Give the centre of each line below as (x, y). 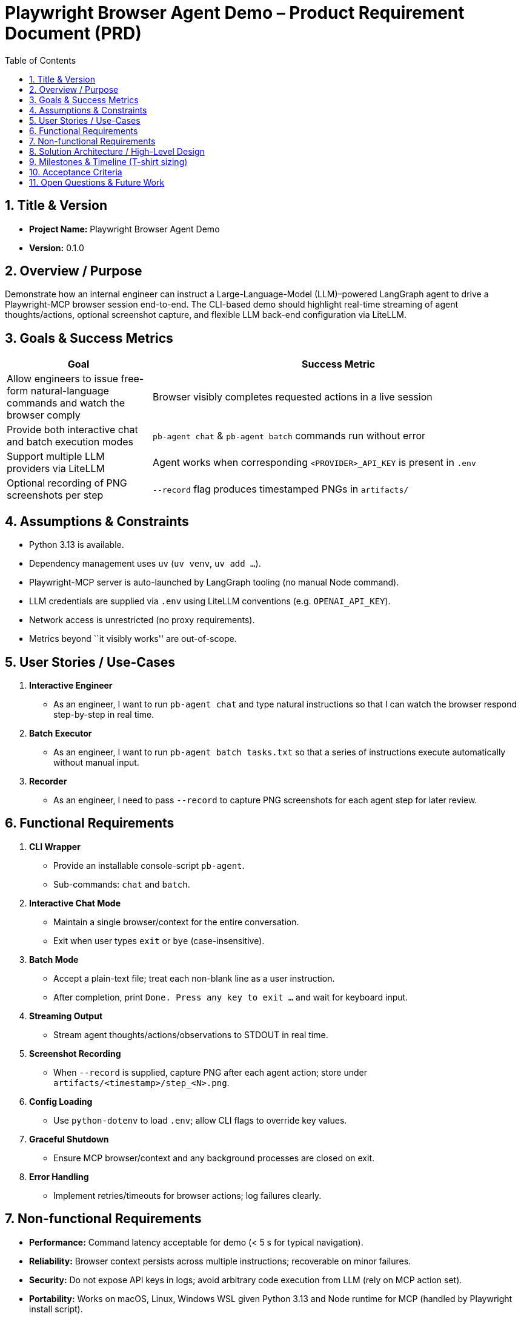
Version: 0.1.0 (57, 248)
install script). (56, 1309)
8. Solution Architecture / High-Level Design (117, 151)
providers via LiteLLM (56, 469)
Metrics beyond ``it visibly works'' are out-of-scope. (133, 639)
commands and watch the (66, 403)
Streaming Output (66, 1016)
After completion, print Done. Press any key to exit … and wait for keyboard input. (231, 997)
